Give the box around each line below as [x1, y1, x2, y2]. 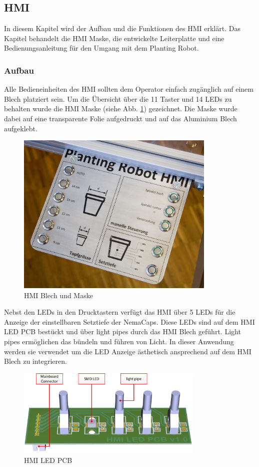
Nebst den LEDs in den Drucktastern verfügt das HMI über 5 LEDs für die [4, 307, 235, 317]
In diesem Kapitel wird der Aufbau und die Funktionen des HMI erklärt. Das [4, 23, 240, 34]
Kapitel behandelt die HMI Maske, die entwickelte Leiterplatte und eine [4, 33, 224, 43]
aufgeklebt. [4, 123, 37, 133]
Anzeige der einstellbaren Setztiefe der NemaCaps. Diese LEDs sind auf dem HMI [4, 316, 255, 327]
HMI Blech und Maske [24, 290, 93, 300]
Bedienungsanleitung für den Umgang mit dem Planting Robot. [4, 43, 199, 53]
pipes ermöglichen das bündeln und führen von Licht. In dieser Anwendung [4, 336, 234, 347]
